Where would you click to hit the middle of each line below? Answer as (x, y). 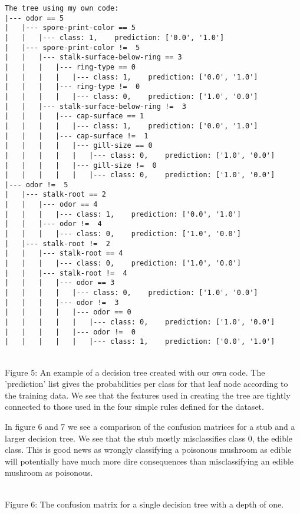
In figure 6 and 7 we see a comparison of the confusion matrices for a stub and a (150, 426)
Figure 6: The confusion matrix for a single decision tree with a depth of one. (144, 504)
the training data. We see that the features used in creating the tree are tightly (148, 395)
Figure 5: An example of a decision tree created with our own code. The (135, 372)
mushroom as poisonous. (49, 472)
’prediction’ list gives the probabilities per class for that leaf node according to (146, 384)
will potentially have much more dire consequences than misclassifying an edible (149, 461)
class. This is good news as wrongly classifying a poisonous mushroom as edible (148, 450)
